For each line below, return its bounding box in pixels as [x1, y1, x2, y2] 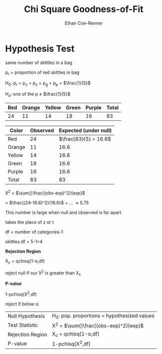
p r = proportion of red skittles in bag [5, 69, 80, 76]
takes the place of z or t [5, 219, 54, 225]
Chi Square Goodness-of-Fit [24, 4, 144, 15]
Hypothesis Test [5, 43, 75, 54]
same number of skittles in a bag [5, 59, 72, 66]
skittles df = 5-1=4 [5, 238, 43, 244]
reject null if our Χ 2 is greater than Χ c [5, 269, 81, 277]
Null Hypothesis [7, 312, 45, 319]
